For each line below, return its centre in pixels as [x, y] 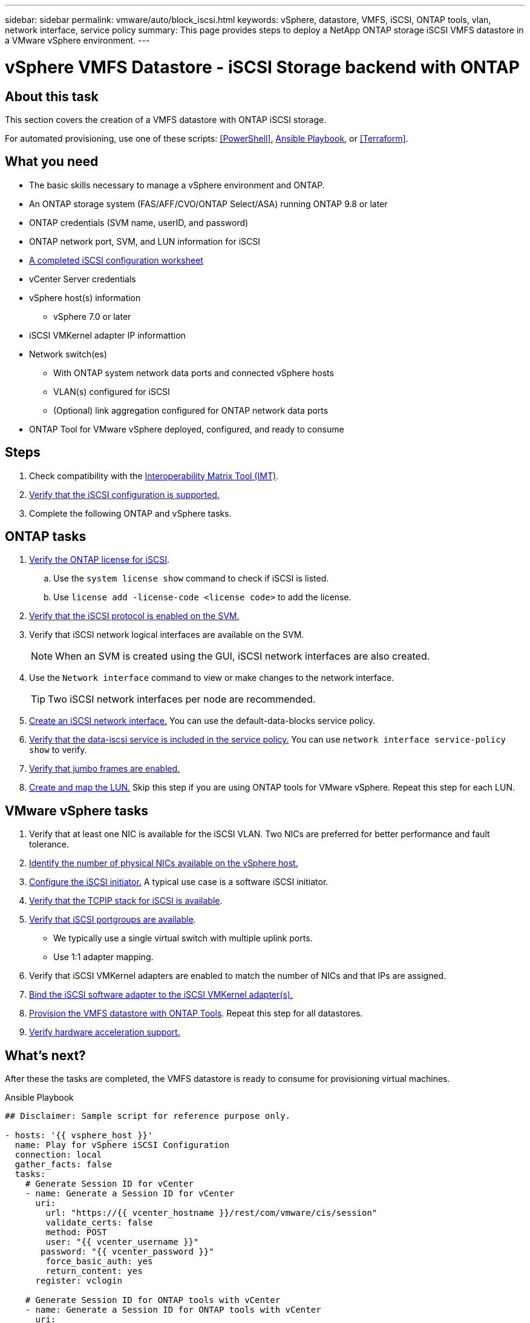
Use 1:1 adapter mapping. [103, 957]
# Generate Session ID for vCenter [109, 1184]
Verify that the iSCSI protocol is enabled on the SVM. [134, 616]
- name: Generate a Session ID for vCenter [130, 1194]
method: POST [76, 1232]
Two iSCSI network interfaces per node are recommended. [182, 699]
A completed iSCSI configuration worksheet [116, 260]
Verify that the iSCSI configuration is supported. [124, 494]
